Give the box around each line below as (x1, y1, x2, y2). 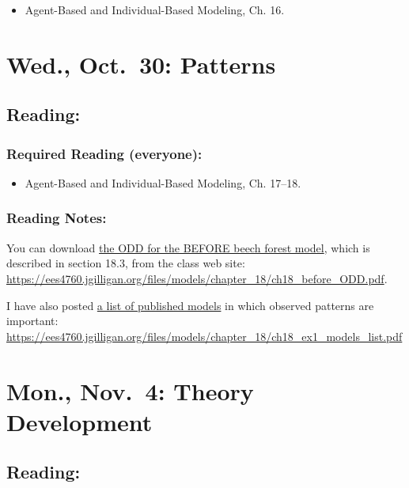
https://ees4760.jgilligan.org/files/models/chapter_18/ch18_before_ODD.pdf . (6, 270, 388, 286)
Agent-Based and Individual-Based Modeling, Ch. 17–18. (25, 174, 301, 191)
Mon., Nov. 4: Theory (6, 374, 254, 407)
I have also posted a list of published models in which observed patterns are (6, 297, 374, 313)
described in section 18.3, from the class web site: (6, 255, 245, 271)
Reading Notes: (6, 208, 107, 228)
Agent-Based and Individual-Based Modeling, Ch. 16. (25, 2, 285, 17)
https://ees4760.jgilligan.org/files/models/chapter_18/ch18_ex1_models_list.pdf (6, 327, 403, 344)
